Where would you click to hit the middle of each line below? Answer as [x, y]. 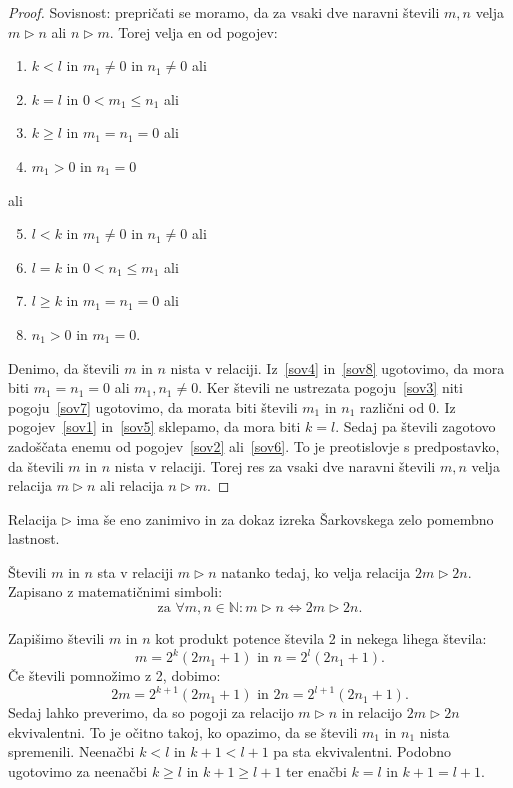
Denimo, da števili [64, 367]
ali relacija [132, 485]
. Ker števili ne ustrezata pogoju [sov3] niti [330, 387]
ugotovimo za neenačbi [78, 771]
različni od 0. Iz [407, 406]
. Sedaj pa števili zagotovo [415, 426]
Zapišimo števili [56, 638]
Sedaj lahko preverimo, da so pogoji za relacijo [151, 712]
